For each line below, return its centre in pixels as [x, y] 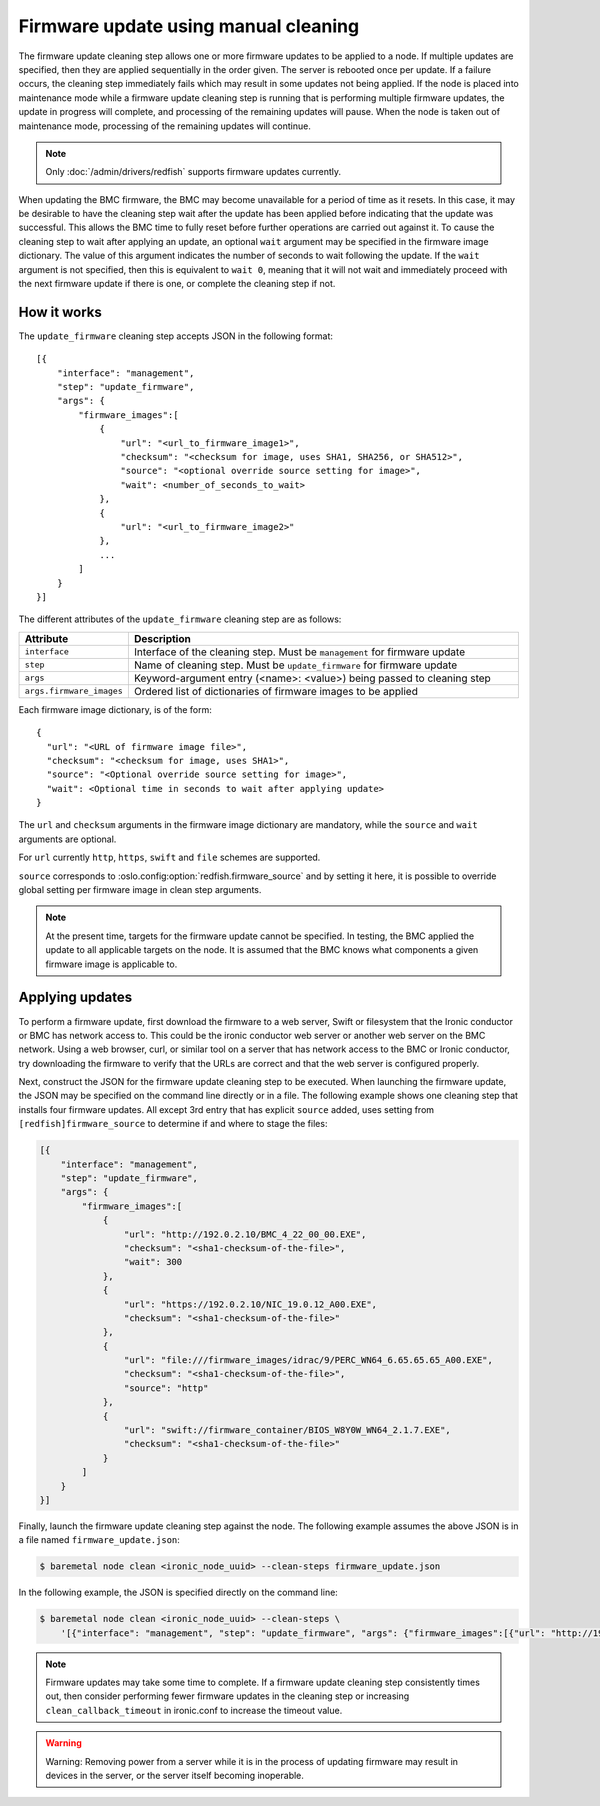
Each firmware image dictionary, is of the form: [115, 709]
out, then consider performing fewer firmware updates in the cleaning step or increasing [227, 1696]
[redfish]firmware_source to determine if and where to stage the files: [173, 1124]
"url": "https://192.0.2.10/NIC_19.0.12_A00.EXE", [250, 1304]
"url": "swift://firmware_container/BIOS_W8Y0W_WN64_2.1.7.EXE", [287, 1430]
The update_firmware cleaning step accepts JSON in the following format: [176, 336]
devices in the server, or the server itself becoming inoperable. [175, 1776]
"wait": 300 [153, 1262]
